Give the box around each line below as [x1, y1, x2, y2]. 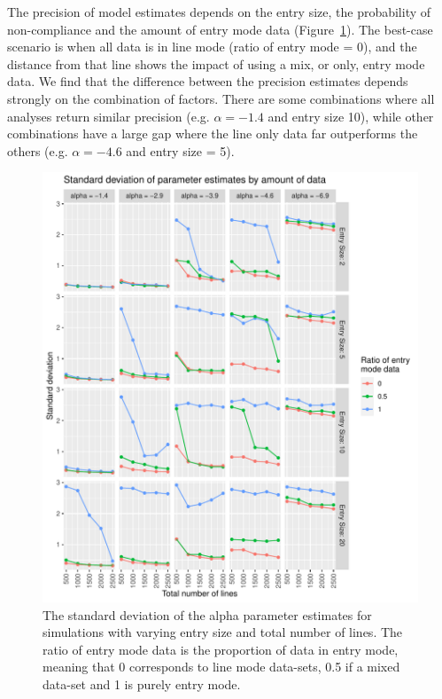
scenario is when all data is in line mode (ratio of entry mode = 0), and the [7, 37, 417, 56]
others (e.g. [7, 141, 68, 160]
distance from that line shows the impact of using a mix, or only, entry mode [7, 54, 425, 73]
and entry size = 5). [126, 141, 235, 160]
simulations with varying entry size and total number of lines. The [43, 623, 403, 641]
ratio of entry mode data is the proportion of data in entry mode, [43, 640, 399, 658]
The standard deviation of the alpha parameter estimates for [43, 605, 372, 624]
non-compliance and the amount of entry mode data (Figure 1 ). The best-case [7, 20, 433, 38]
